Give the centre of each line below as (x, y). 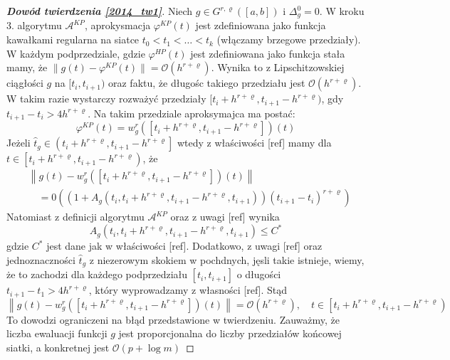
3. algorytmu (34, 25)
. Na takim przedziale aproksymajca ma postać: (192, 113)
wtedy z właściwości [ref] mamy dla (254, 143)
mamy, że (27, 67)
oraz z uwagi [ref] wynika (225, 217)
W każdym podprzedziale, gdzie (76, 53)
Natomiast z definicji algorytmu (75, 217)
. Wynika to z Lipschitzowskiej (278, 67)
